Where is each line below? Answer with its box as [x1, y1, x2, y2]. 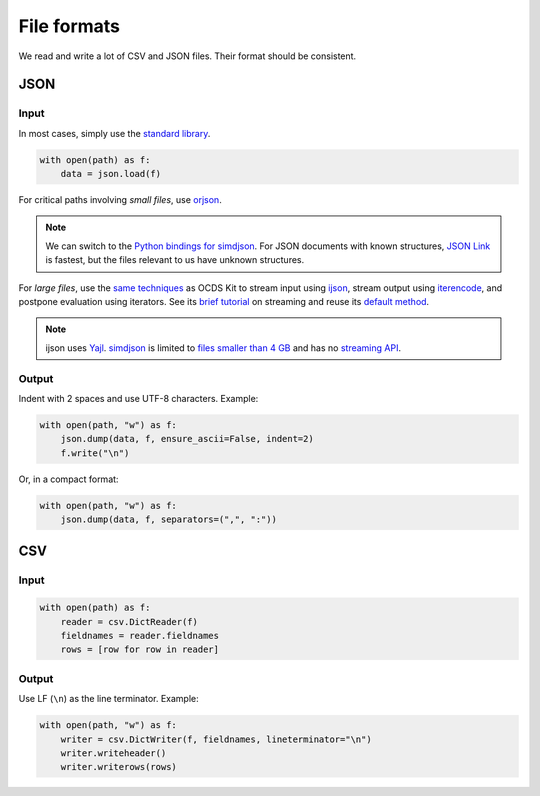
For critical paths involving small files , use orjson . [18, 194, 222, 206]
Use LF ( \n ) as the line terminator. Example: [18, 693, 199, 705]
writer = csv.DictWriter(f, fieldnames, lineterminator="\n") [60, 733, 372, 745]
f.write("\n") [60, 447, 130, 459]
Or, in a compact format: [18, 473, 119, 485]
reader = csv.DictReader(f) [60, 616, 199, 627]
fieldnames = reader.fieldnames [60, 630, 220, 641]
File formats [18, 15, 120, 37]
